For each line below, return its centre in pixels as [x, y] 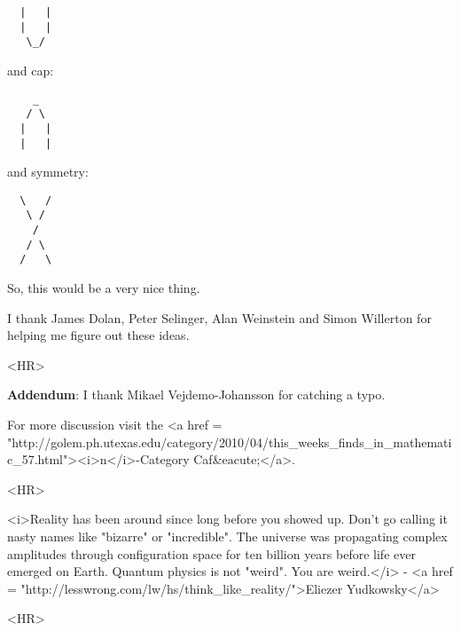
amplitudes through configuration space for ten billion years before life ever [211, 553]
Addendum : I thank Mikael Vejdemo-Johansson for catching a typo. [196, 394]
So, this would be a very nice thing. [104, 288]
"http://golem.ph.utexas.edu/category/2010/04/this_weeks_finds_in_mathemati [230, 442]
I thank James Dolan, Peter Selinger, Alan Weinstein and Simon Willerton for [219, 317]
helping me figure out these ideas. [98, 335]
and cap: [31, 70]
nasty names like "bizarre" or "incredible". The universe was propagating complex [227, 536]
